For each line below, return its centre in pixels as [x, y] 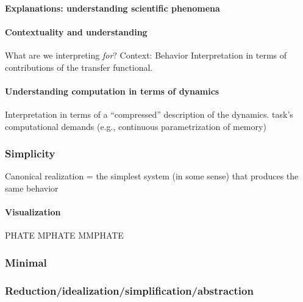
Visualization [33, 212]
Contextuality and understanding [76, 31]
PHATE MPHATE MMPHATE [64, 235]
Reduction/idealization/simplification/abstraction [129, 290]
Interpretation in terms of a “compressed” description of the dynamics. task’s [149, 114]
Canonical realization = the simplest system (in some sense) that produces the [152, 176]
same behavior [32, 188]
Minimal [26, 262]
